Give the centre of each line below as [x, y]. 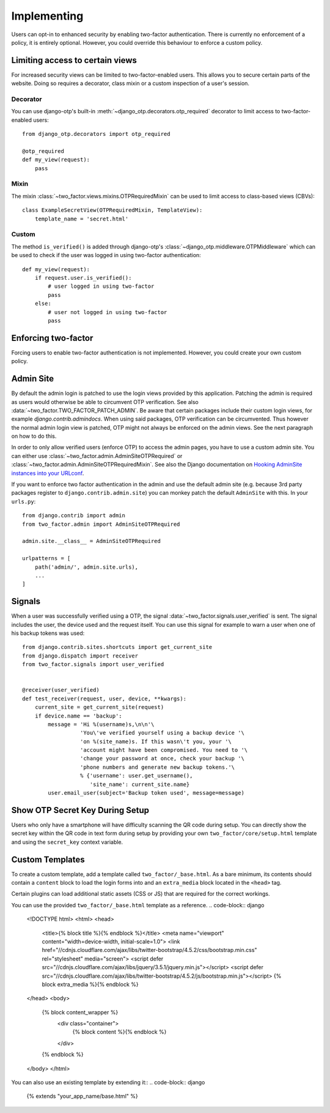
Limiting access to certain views [74, 60]
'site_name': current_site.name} [140, 784]
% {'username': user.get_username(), [136, 776]
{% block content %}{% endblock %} [119, 1032]
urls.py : [24, 501]
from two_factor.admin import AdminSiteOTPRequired [101, 524]
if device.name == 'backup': [78, 716]
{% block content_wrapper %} [80, 1012]
